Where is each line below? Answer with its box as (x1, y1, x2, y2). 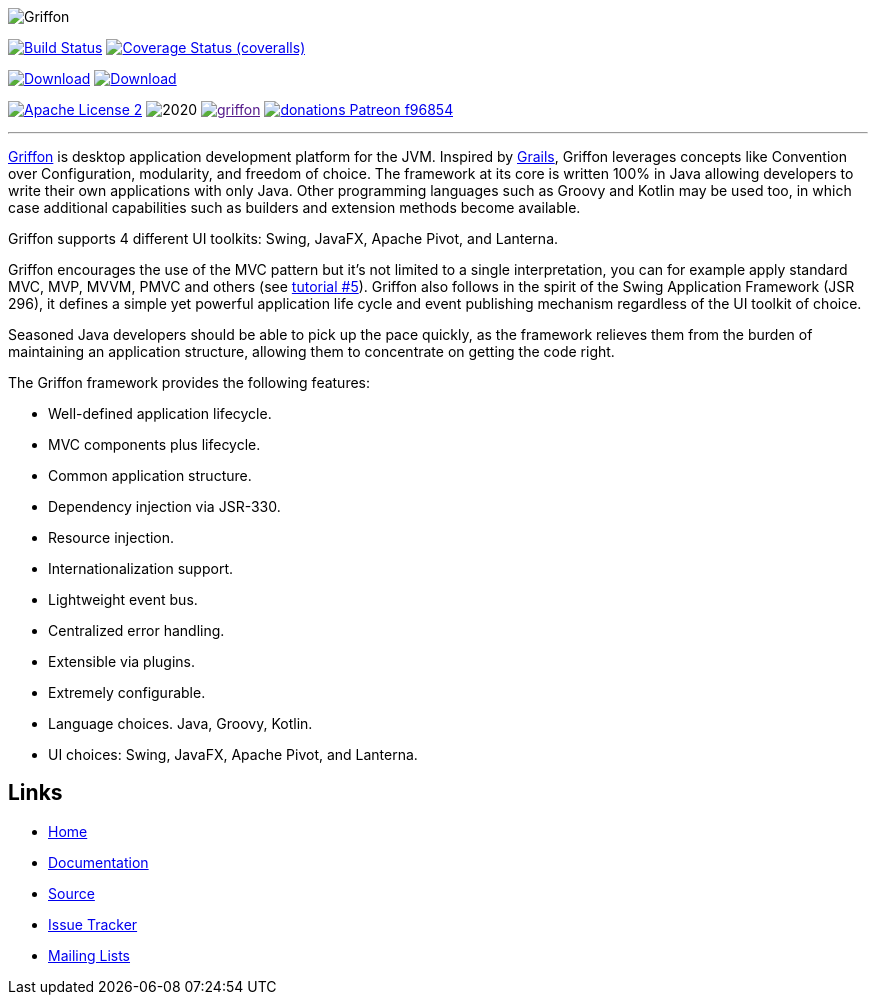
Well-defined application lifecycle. (48, 405, 272, 422)
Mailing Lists (48, 946, 131, 964)
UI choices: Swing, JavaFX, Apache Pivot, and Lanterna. (48, 746, 418, 763)
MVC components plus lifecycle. (48, 436, 261, 453)
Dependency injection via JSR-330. (48, 498, 281, 515)
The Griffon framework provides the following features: (8, 374, 371, 391)
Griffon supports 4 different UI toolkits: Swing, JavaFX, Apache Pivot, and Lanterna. (8, 230, 559, 247)
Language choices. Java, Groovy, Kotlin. (48, 715, 313, 732)
